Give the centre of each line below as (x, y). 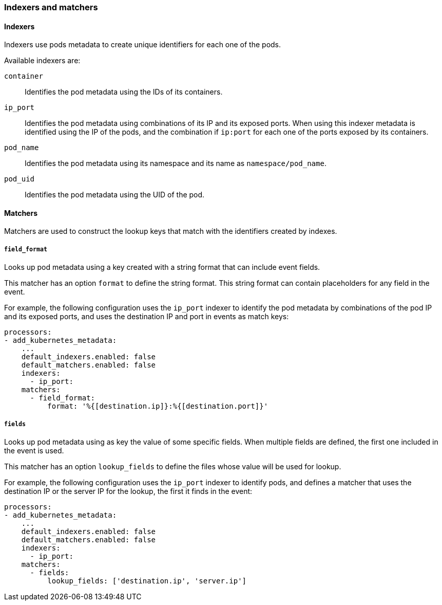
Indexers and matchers (51, 7)
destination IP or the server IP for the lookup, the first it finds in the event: (128, 491)
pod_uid (20, 179)
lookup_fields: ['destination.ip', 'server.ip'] (147, 581)
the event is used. (34, 451)
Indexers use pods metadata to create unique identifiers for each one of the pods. (143, 45)
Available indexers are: (42, 61)
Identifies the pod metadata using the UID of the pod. (115, 195)
